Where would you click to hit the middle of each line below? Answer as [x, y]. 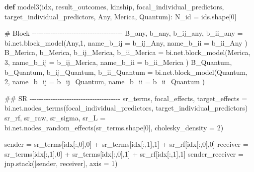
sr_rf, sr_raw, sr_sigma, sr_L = [55, 117]
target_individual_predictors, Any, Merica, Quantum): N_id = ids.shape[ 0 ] [121, 16]
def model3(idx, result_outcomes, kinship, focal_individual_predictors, [114, 6]
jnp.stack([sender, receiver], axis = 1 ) [61, 163]
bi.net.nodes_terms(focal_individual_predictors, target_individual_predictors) [126, 108]
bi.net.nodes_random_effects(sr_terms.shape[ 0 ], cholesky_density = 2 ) [114, 127]
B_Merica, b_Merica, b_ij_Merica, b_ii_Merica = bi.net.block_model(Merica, [127, 52]
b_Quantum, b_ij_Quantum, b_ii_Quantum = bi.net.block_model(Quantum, [126, 72]
